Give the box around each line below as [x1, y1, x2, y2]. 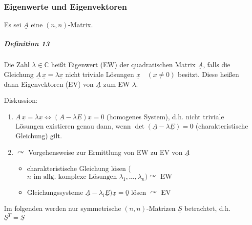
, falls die [203, 59, 231, 70]
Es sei [4, 19, 21, 30]
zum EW [103, 78, 130, 89]
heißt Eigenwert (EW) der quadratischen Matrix [51, 59, 196, 70]
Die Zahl [4, 59, 30, 70]
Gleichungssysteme [27, 187, 83, 197]
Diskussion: [4, 95, 38, 105]
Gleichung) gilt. [15, 130, 62, 140]
